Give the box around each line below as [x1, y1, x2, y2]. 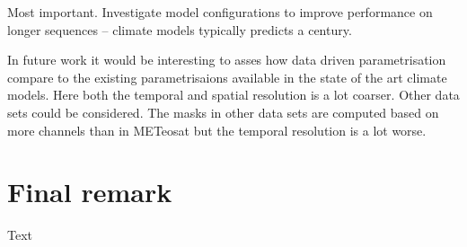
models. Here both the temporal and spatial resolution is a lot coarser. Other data [7, 85, 460, 104]
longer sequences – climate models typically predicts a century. [7, 20, 352, 39]
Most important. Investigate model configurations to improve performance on [7, 3, 433, 21]
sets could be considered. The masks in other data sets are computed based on [7, 102, 439, 121]
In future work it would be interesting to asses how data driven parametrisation [7, 50, 446, 69]
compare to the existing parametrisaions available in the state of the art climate [7, 67, 447, 86]
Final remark [7, 173, 172, 210]
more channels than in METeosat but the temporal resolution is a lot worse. [7, 120, 427, 139]
